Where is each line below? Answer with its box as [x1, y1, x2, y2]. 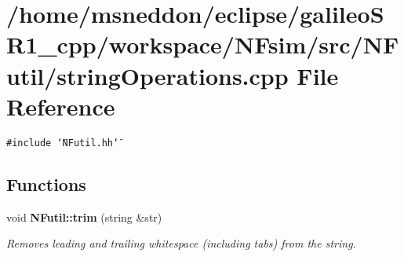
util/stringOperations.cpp [6, 59, 289, 91]
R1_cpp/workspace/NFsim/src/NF [6, 28, 399, 61]
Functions [6, 171, 86, 196]
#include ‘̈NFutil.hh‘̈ [6, 137, 119, 149]
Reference [6, 90, 115, 122]
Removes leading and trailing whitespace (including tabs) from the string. [6, 235, 356, 251]
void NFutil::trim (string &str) [6, 208, 162, 225]
